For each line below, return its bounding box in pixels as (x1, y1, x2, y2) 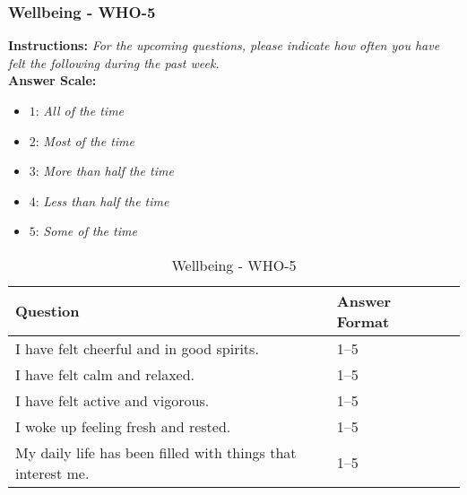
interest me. (15, 462, 90, 483)
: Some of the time (35, 221, 137, 240)
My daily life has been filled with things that (15, 441, 297, 463)
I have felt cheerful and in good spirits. (15, 337, 259, 359)
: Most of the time (35, 131, 135, 150)
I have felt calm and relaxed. (15, 363, 195, 385)
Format (336, 310, 390, 332)
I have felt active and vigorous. (15, 389, 210, 411)
